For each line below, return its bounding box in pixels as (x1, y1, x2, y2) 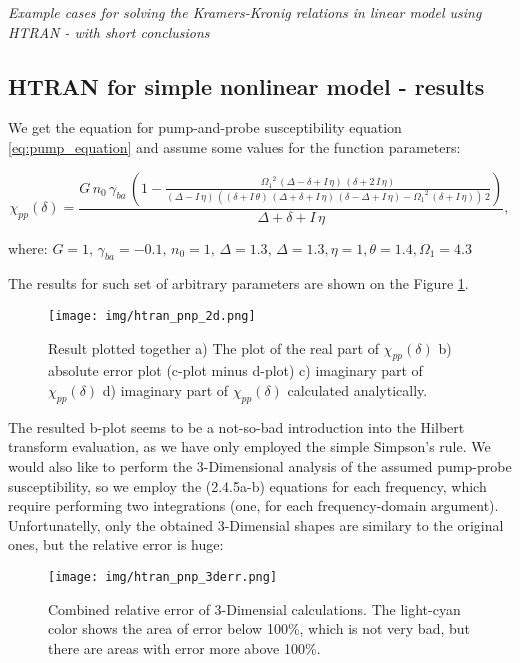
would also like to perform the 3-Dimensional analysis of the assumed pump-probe (8, 456, 512, 477)
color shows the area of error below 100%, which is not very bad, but (48, 618, 471, 639)
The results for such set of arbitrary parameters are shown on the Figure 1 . (8, 273, 469, 294)
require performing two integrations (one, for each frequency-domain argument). (8, 495, 499, 516)
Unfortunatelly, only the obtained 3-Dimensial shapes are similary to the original (8, 514, 504, 535)
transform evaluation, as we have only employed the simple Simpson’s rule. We (8, 436, 491, 457)
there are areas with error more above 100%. (48, 637, 321, 658)
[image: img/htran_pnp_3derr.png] (48, 570, 278, 584)
